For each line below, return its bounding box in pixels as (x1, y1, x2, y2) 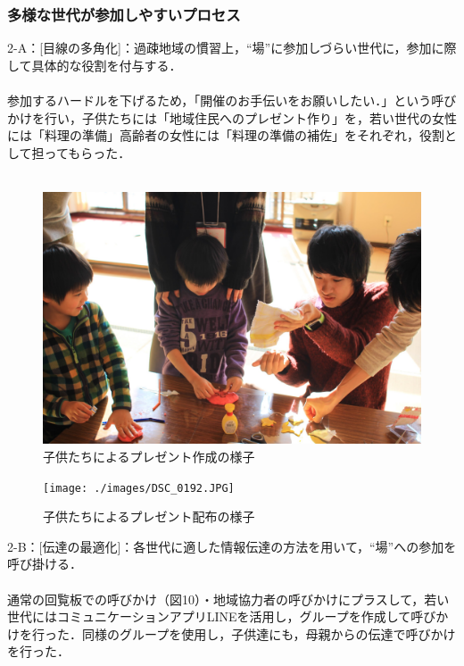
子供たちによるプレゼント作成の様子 (43, 446, 255, 465)
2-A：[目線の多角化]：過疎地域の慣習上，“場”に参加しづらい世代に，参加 (7, 38, 432, 57)
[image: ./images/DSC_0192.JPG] (43, 481, 235, 495)
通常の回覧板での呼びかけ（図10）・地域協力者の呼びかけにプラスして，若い (7, 589, 450, 608)
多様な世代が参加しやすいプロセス (7, 3, 241, 25)
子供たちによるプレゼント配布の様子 (43, 507, 255, 526)
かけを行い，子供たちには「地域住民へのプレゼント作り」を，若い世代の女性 (7, 108, 457, 127)
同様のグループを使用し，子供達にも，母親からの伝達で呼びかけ (81, 624, 456, 643)
